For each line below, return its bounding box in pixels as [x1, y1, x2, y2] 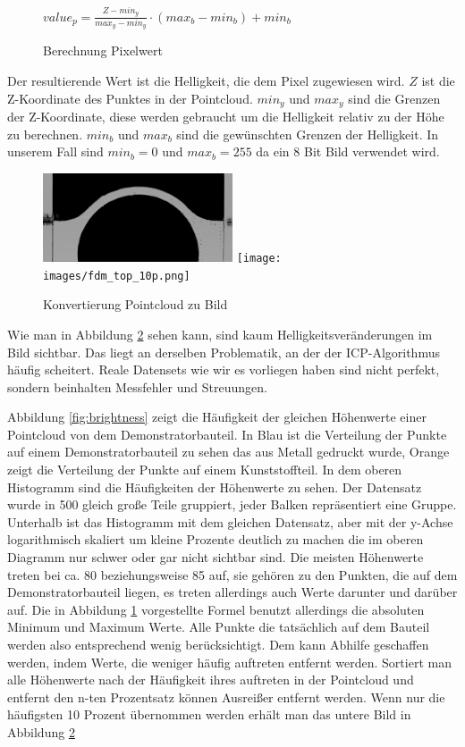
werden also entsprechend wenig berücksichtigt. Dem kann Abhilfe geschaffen [7, 635, 429, 654]
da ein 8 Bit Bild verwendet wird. [256, 142, 440, 161]
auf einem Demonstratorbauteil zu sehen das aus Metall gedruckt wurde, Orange [7, 442, 450, 461]
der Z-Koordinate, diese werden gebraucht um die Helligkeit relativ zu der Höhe [7, 107, 444, 126]
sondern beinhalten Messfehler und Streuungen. [7, 377, 267, 396]
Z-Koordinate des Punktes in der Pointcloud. [7, 88, 253, 107]
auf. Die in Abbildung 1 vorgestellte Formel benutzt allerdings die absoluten [7, 600, 425, 618]
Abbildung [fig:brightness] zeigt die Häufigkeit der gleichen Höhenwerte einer [7, 407, 427, 426]
